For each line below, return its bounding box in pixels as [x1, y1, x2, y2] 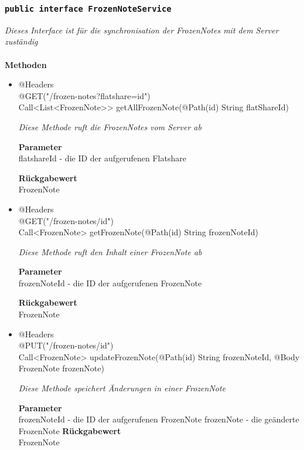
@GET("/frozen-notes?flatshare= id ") [18, 89, 151, 101]
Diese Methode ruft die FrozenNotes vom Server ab [18, 120, 201, 133]
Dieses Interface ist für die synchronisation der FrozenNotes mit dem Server [5, 23, 279, 36]
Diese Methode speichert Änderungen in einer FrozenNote [18, 382, 226, 394]
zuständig [5, 35, 38, 48]
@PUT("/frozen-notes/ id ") [18, 339, 114, 351]
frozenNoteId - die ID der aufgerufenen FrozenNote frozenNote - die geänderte [18, 413, 299, 425]
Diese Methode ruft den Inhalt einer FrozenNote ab [18, 245, 202, 258]
